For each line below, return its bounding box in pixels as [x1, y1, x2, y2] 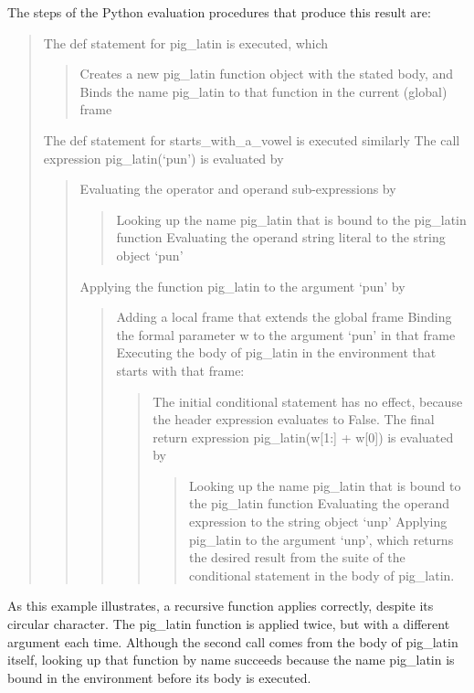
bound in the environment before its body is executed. [7, 667, 311, 687]
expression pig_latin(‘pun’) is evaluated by [43, 148, 284, 167]
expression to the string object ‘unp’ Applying [188, 512, 448, 531]
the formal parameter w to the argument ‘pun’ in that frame [116, 325, 456, 344]
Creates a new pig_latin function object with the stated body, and [79, 64, 454, 83]
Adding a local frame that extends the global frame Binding [116, 307, 452, 326]
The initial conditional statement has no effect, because [153, 391, 463, 410]
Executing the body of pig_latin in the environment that [116, 343, 437, 362]
